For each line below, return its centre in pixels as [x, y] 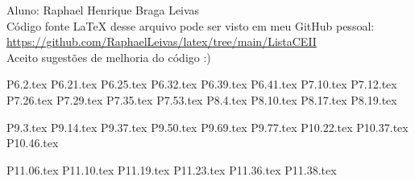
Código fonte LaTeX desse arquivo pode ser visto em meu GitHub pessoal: [191, 25]
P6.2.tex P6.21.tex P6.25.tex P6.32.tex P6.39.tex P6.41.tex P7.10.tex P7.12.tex [202, 84]
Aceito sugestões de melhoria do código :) [109, 57]
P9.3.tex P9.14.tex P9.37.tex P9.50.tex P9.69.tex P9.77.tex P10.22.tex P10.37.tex [207, 127]
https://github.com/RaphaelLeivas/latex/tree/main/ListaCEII [162, 41]
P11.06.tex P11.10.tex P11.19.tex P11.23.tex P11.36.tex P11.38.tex [172, 169]
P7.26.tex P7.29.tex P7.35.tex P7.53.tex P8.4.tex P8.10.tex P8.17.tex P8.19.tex [202, 99]
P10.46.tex [33, 143]
